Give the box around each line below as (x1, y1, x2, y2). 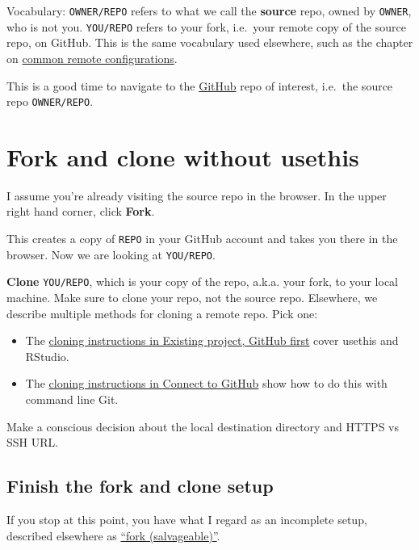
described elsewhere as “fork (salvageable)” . (6, 527, 220, 544)
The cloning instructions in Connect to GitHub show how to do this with (25, 375, 388, 392)
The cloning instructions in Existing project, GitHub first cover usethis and (25, 332, 399, 349)
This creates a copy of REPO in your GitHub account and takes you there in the (6, 230, 398, 247)
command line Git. (25, 391, 119, 407)
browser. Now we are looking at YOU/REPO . (6, 246, 216, 262)
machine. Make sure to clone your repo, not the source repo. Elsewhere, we (6, 289, 378, 306)
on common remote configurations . (6, 49, 178, 66)
